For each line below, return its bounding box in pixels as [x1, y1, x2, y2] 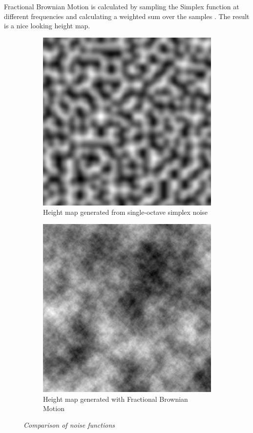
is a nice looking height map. [4, 21, 90, 31]
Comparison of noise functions [23, 419, 115, 430]
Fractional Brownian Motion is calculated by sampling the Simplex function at [4, 1, 239, 11]
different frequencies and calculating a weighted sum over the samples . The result [4, 11, 250, 21]
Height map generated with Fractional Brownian [43, 393, 188, 404]
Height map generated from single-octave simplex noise [43, 207, 208, 217]
